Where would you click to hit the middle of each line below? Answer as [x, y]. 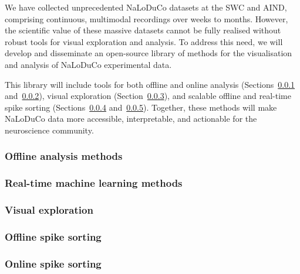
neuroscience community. [49, 130]
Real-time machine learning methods [94, 183]
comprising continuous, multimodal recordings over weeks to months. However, [146, 18]
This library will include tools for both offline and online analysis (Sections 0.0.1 [150, 84]
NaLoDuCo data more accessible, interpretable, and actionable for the [131, 119]
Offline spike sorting [53, 236]
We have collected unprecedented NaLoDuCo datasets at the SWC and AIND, [146, 7]
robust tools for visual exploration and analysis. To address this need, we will [144, 41]
